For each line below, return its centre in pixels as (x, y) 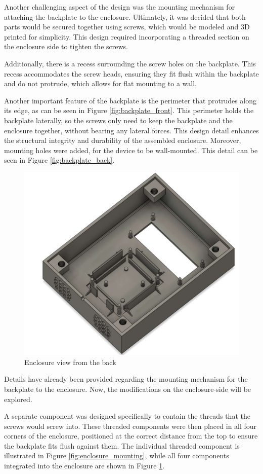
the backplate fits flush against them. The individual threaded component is (122, 445)
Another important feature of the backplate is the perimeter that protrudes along (130, 100)
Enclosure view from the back (70, 362)
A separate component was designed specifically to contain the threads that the (127, 416)
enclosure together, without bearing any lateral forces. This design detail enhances (131, 130)
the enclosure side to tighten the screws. (66, 46)
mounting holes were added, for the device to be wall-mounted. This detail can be (131, 150)
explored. (18, 399)
